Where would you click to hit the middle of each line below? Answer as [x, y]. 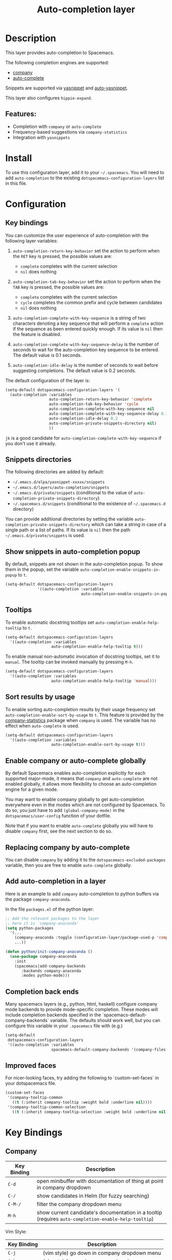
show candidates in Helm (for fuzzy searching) [93, 1196]
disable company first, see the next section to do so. [59, 831]
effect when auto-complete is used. [42, 726]
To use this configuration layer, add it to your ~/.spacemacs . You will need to [85, 172]
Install [19, 158]
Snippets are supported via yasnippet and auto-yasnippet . [67, 88]
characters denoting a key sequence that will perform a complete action [88, 323]
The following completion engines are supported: [57, 62]
